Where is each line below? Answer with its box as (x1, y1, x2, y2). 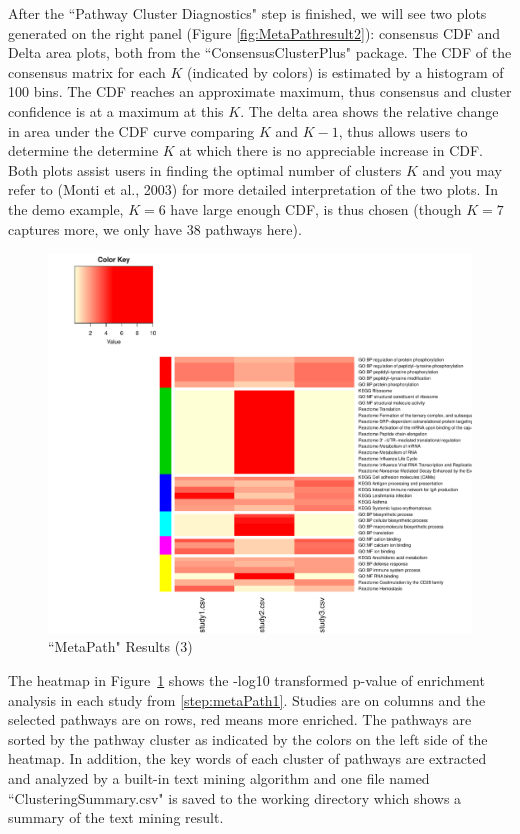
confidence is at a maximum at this (8, 100, 224, 121)
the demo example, (8, 198, 124, 219)
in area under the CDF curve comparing (8, 120, 255, 141)
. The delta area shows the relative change (240, 100, 499, 121)
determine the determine (8, 140, 159, 161)
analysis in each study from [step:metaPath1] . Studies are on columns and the (8, 689, 486, 710)
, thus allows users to (338, 120, 468, 141)
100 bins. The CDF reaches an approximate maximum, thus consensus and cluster (8, 81, 512, 102)
